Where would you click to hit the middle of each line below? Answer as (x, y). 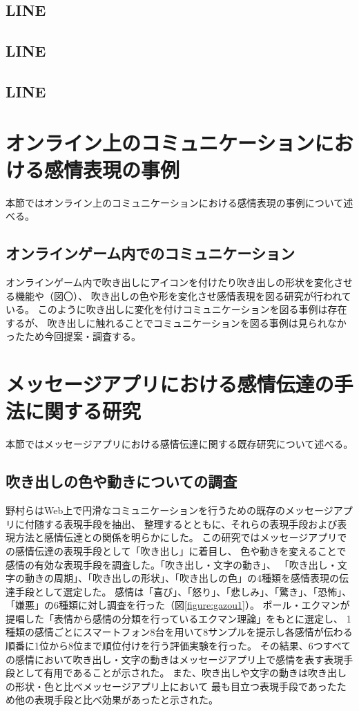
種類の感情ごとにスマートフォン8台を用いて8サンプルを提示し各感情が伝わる (179, 632)
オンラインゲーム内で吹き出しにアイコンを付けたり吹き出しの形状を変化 (169, 282)
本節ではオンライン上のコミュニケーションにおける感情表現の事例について (175, 202)
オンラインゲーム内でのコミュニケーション (150, 253)
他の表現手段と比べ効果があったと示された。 (116, 700)
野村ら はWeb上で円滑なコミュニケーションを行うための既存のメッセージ (169, 510)
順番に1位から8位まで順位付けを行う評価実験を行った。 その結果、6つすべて (178, 646)
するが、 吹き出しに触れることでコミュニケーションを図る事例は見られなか (176, 322)
